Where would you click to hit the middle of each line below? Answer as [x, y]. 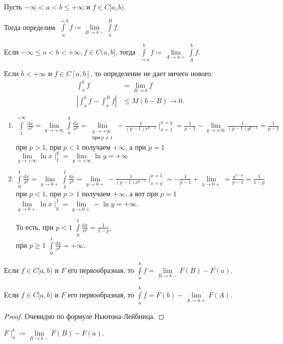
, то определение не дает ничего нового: [152, 73]
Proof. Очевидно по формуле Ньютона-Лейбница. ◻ [84, 316]
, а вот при [141, 194]
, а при [135, 146]
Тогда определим [30, 27]
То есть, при [35, 227]
